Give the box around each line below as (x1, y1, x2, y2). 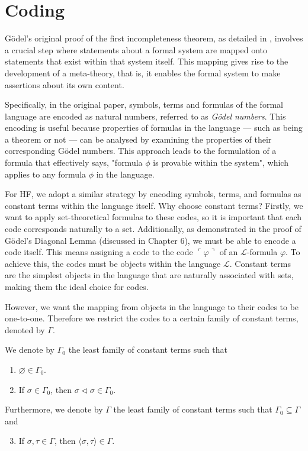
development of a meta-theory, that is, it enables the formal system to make (5, 66, 281, 79)
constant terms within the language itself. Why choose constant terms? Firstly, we (5, 199, 303, 211)
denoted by (5, 323, 45, 336)
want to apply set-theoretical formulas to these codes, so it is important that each (5, 211, 302, 223)
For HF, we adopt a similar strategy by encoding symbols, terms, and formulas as (5, 188, 301, 200)
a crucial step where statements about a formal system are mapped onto (5, 43, 268, 56)
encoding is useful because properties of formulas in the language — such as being (5, 121, 303, 134)
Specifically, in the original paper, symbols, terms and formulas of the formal (5, 98, 283, 111)
